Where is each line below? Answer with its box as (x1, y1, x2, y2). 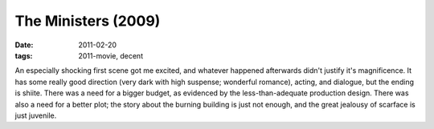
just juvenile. (14, 111, 57, 120)
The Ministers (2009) (14, 12, 161, 30)
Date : (14, 40, 34, 50)
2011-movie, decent (78, 50, 144, 60)
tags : (14, 50, 33, 60)
